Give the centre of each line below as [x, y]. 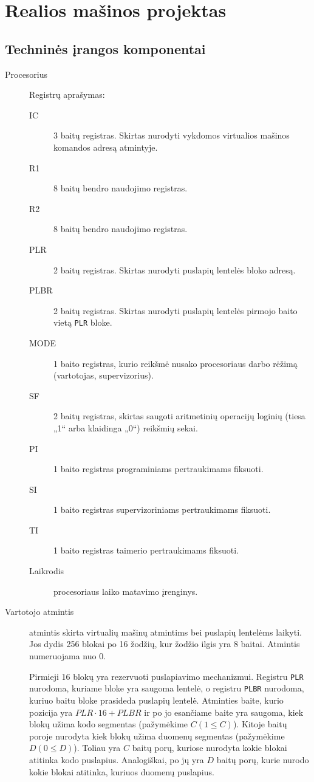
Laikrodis [47, 571]
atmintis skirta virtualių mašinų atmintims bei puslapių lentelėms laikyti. [166, 632]
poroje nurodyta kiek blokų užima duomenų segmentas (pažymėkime [157, 736]
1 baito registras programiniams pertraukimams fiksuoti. [159, 469]
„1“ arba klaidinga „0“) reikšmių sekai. [126, 427]
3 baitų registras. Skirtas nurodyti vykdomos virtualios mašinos [172, 135]
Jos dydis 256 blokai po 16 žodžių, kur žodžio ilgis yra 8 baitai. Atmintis [165, 644]
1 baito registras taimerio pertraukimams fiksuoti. [146, 550]
